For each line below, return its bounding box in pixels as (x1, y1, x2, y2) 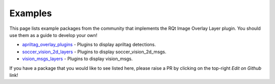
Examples (9, 8, 52, 19)
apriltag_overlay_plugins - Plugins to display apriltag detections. (22, 41, 156, 48)
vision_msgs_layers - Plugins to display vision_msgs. (22, 56, 133, 62)
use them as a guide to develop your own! (9, 32, 98, 38)
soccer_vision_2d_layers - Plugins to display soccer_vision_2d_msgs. (22, 49, 167, 55)
